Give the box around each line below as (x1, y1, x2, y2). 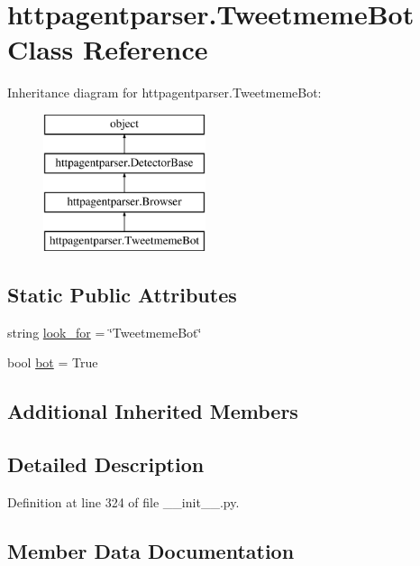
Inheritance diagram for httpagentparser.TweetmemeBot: (7, 83, 322, 102)
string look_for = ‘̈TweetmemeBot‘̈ (7, 322, 202, 341)
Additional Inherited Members (7, 397, 298, 425)
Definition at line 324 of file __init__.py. (7, 493, 240, 512)
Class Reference (7, 31, 208, 68)
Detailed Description (7, 450, 205, 478)
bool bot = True (7, 353, 98, 372)
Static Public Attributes (7, 281, 237, 309)
